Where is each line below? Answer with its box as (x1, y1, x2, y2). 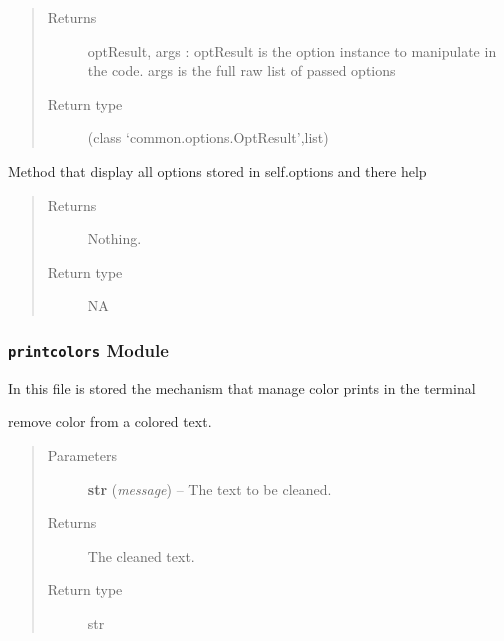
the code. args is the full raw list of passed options (87, 60, 396, 81)
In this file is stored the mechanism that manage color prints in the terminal (8, 377, 476, 398)
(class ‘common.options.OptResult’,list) (87, 127, 329, 148)
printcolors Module (8, 337, 169, 362)
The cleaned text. (87, 545, 195, 566)
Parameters (47, 444, 117, 465)
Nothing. (87, 228, 142, 249)
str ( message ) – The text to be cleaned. (87, 478, 332, 499)
